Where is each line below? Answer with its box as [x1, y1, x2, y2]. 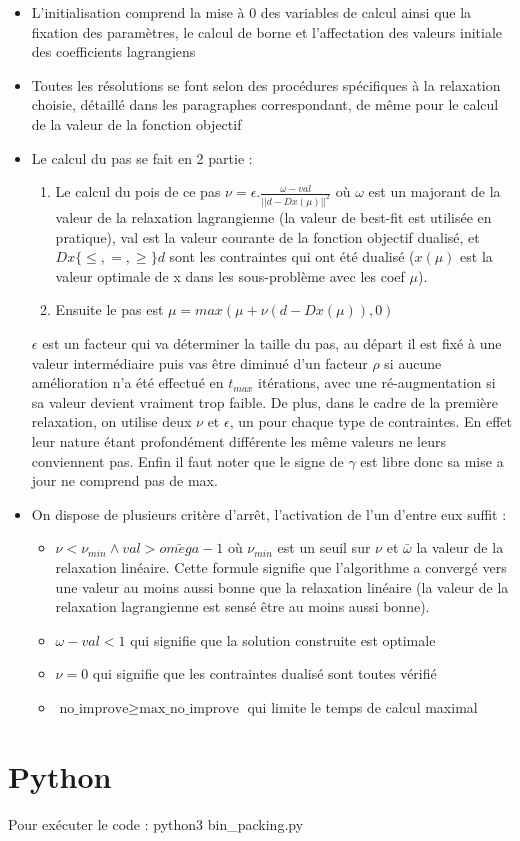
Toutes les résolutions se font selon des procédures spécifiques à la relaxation [31, 74, 501, 95]
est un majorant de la [368, 181, 501, 202]
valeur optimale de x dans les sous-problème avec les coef [55, 265, 405, 286]
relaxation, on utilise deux [31, 411, 192, 432]
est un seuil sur [277, 537, 371, 558]
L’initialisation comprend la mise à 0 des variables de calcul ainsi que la [31, 2, 472, 22]
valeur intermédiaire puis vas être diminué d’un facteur [31, 352, 368, 373]
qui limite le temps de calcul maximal [247, 696, 478, 717]
